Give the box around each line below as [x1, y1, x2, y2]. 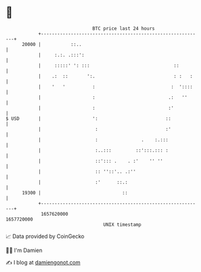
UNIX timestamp [103, 221, 142, 228]
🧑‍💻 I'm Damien [5, 247, 43, 254]
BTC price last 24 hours [92, 25, 155, 32]
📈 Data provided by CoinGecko [5, 233, 85, 240]
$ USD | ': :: [5, 115, 171, 122]
